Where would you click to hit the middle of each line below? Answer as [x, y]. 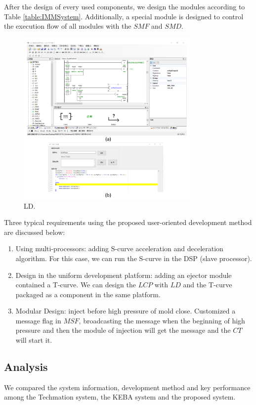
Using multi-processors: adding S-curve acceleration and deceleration [119, 248]
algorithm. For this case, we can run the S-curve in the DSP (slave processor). [134, 258]
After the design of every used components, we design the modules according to [125, 6]
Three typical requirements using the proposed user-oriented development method [128, 222]
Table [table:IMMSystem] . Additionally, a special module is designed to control [124, 16]
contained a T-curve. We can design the [76, 285]
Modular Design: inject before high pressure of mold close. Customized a [126, 311]
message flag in [38, 320]
